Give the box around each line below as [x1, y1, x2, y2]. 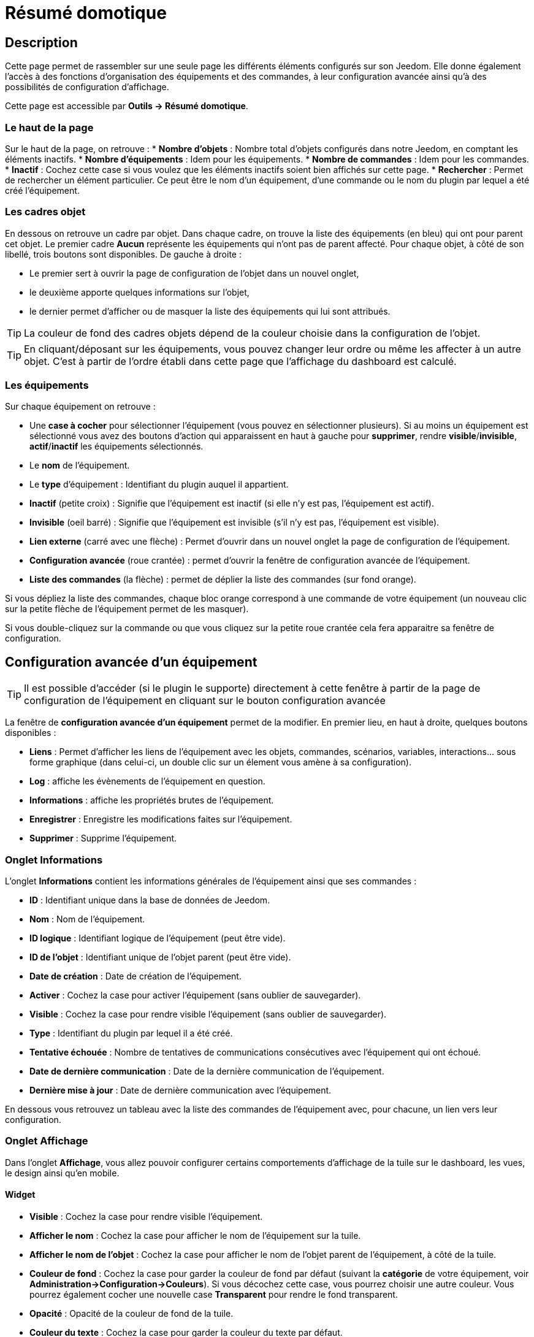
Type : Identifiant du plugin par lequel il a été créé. [29, 1028, 233, 1039]
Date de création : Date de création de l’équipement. [29, 971, 242, 982]
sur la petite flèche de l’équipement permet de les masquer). [5, 603, 249, 615]
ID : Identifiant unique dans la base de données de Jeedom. [29, 895, 270, 906]
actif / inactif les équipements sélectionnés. [29, 441, 204, 452]
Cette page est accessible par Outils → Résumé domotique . [5, 101, 248, 112]
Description [5, 34, 78, 50]
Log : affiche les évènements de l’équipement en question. [29, 776, 265, 787]
